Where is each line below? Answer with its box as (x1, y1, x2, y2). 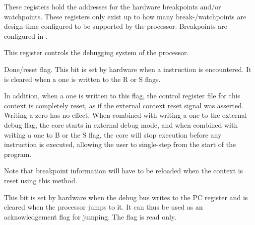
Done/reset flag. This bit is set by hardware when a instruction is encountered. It (4, 64, 252, 74)
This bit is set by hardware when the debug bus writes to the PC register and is (4, 192, 248, 202)
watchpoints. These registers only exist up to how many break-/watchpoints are (4, 11, 247, 21)
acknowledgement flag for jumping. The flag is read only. (4, 211, 177, 222)
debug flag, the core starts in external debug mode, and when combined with (4, 119, 238, 130)
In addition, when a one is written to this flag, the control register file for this (4, 90, 241, 101)
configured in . (4, 30, 48, 41)
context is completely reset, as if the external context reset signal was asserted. (4, 100, 244, 110)
